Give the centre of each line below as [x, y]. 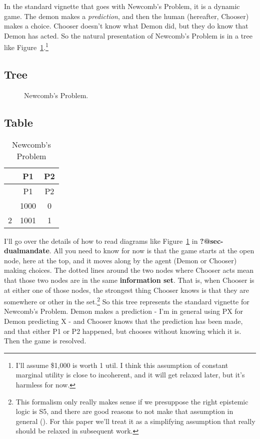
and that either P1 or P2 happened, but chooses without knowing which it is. [123, 331]
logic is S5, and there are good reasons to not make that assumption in [124, 411]
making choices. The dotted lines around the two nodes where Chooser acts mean [129, 270]
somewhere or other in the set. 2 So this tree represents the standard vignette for [127, 301]
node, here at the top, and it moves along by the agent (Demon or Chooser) [120, 260]
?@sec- [212, 241]
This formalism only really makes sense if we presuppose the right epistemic [132, 401]
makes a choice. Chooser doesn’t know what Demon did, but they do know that [126, 26]
